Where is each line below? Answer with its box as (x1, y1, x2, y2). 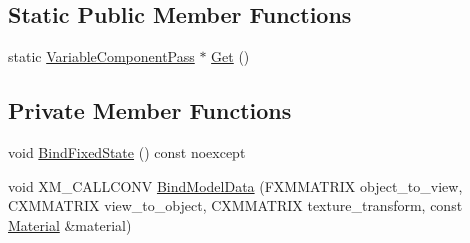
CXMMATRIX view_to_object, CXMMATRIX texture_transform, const (8, 195, 463, 216)
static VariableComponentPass (8, 46, 195, 67)
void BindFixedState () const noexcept (8, 142, 246, 162)
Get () (211, 46, 250, 67)
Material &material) (8, 214, 132, 235)
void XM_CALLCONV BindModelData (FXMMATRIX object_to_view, (8, 175, 463, 196)
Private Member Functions (8, 95, 292, 126)
